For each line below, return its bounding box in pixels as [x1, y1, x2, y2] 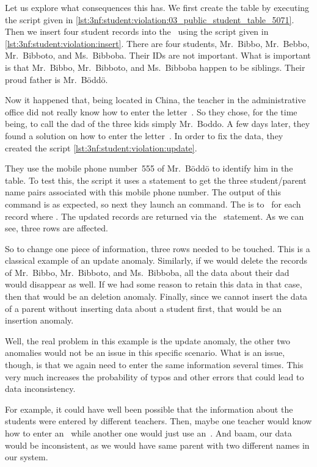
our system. [5, 451, 48, 463]
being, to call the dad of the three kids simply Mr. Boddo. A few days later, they [5, 117, 310, 130]
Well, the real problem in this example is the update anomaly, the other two [5, 334, 290, 347]
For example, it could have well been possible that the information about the [5, 402, 293, 415]
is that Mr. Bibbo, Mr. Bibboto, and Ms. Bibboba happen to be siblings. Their [5, 60, 305, 73]
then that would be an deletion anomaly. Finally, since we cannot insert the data [5, 290, 308, 303]
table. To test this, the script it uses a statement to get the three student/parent [5, 173, 307, 186]
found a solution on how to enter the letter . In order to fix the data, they [5, 129, 283, 142]
